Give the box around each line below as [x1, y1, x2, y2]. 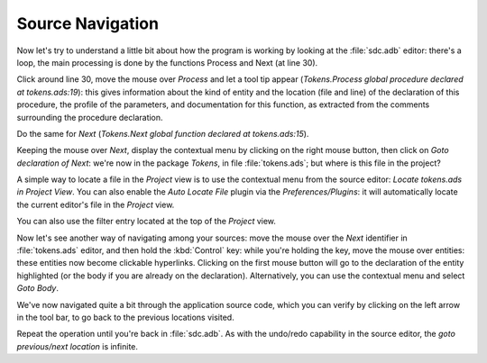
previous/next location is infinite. [16, 340, 139, 351]
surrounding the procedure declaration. [16, 112, 163, 123]
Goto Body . [16, 283, 59, 294]
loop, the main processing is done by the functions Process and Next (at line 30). [16, 57, 318, 68]
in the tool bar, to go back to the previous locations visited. [16, 312, 234, 322]
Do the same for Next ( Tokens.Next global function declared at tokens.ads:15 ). [16, 128, 309, 139]
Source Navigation [16, 14, 160, 33]
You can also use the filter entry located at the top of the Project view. [16, 216, 277, 227]
